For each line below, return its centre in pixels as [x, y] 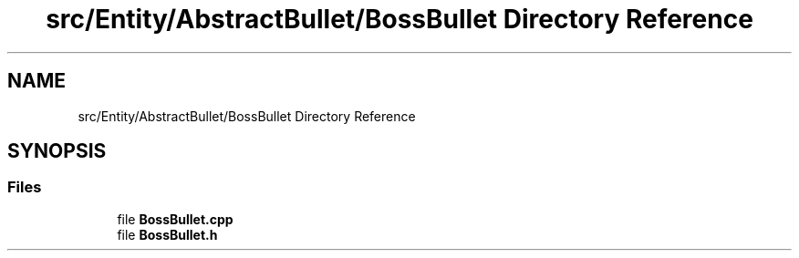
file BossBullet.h [167, 234]
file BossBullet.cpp [175, 219]
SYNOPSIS [57, 151]
